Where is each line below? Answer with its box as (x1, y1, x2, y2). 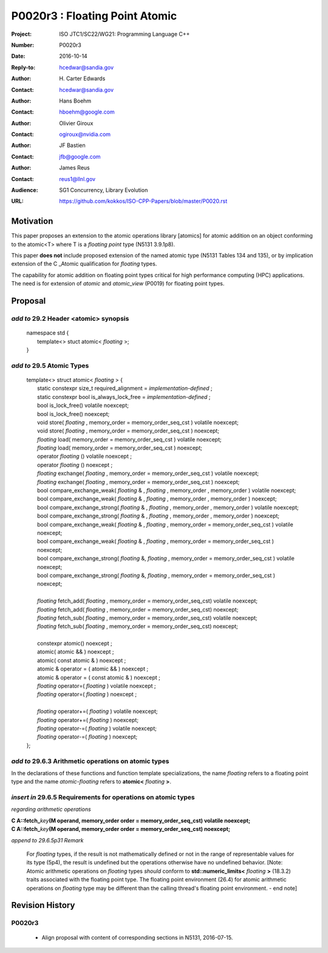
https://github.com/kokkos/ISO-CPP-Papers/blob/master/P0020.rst (59, 197, 228, 205)
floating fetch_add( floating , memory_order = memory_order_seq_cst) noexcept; (37, 606, 239, 613)
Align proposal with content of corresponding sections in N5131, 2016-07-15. (41, 934, 233, 941)
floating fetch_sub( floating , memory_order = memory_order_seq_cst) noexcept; (37, 623, 238, 630)
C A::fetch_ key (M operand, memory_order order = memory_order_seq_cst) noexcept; (11, 825, 231, 833)
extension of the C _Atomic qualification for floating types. (11, 260, 157, 267)
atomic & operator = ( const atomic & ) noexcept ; (37, 674, 160, 681)
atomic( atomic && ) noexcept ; (37, 648, 115, 655)
